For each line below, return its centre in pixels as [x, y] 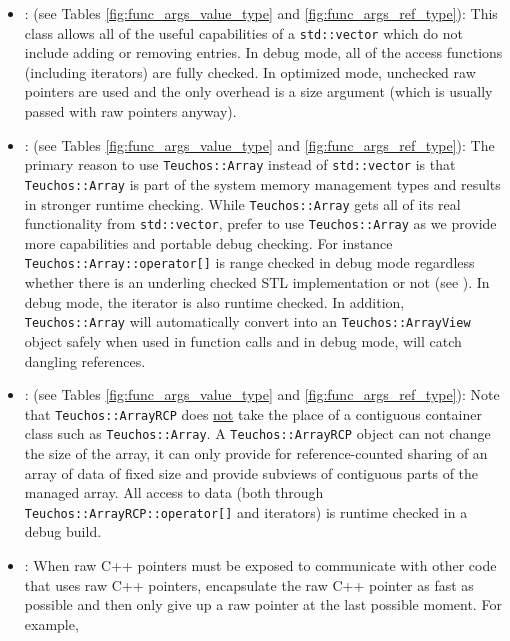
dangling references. [85, 360]
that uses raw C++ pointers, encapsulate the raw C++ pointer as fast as [249, 584]
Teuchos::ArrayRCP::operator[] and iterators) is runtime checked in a [246, 511]
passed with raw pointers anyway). [130, 111]
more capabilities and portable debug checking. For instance [208, 242]
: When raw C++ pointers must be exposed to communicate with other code [260, 565]
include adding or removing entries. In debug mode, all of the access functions [263, 52]
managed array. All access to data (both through [174, 492]
